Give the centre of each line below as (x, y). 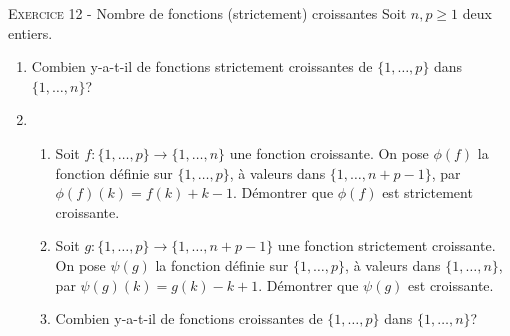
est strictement (427, 192)
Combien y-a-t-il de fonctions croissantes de (189, 318)
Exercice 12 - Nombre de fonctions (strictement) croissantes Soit (207, 13)
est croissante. (451, 284)
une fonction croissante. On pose (329, 152)
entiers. (30, 32)
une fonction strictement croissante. (386, 245)
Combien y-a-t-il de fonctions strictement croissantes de (202, 66)
